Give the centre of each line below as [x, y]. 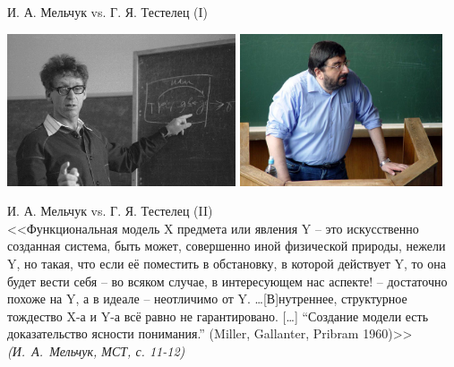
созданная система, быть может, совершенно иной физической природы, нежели [227, 246]
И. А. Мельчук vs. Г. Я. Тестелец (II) [110, 211]
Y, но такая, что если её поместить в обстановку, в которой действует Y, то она [227, 264]
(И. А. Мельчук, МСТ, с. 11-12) [96, 351]
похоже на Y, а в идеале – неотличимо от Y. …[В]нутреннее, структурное [207, 299]
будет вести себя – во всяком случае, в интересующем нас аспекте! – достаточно [227, 281]
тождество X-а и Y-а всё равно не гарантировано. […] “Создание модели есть [218, 316]
